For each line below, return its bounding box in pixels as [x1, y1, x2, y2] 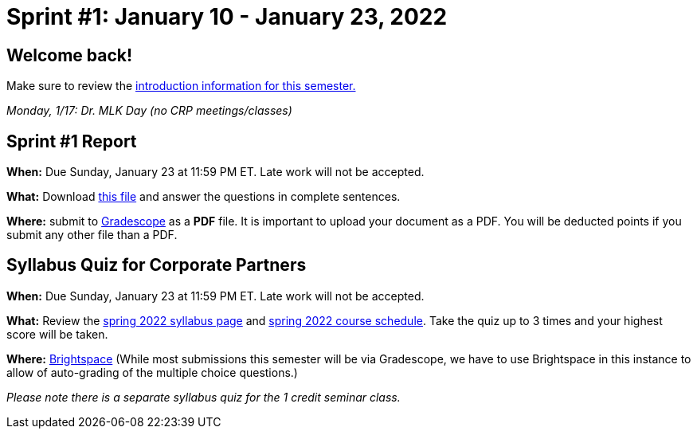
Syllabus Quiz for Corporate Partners [6, 255, 307, 276]
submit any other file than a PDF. [6, 228, 178, 242]
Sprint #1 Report [6, 131, 137, 151]
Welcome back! [6, 45, 133, 65]
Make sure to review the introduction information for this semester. [6, 79, 356, 93]
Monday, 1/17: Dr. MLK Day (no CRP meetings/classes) [6, 104, 292, 118]
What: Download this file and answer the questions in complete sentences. [6, 190, 401, 204]
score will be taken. [6, 327, 108, 341]
